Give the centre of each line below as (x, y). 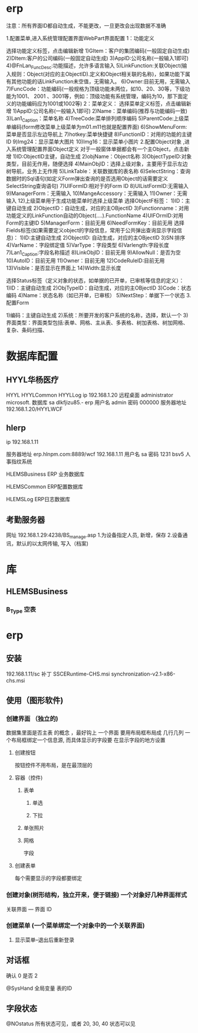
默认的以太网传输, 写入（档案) (52, 543)
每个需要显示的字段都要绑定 (48, 878)
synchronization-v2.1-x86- (143, 674)
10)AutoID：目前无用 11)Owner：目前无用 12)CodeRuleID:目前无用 (85, 261)
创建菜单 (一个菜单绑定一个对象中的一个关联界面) (76, 925)
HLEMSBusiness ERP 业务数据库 (45, 474)
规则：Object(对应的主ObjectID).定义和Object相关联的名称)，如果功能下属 (100, 74)
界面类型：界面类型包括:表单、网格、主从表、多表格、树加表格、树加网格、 (97, 323)
